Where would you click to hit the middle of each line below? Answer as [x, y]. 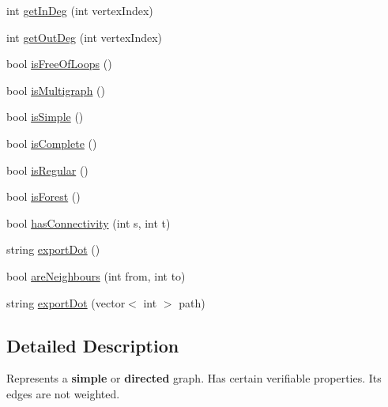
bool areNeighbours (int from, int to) [96, 275]
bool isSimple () [45, 117]
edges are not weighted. [63, 393]
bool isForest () [43, 196]
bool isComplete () [52, 143]
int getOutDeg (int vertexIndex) [85, 37]
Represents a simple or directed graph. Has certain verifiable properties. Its [194, 378]
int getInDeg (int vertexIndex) [80, 10]
